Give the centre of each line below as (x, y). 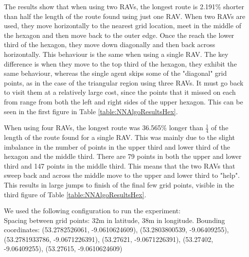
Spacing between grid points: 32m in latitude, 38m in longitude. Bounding (115, 220)
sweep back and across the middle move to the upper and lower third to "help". (122, 175)
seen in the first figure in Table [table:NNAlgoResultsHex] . (91, 111)
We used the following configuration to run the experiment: (92, 211)
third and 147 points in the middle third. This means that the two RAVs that (120, 165)
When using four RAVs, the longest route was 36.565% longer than (104, 128)
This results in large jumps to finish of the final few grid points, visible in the (119, 184)
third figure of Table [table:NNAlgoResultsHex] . (75, 194)
